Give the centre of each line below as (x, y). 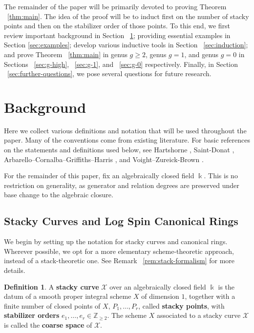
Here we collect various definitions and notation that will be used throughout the (125, 130)
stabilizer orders (32, 315)
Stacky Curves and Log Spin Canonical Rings (121, 221)
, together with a (210, 296)
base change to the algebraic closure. (59, 195)
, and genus (201, 54)
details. (15, 270)
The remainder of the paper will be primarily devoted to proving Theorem (115, 6)
